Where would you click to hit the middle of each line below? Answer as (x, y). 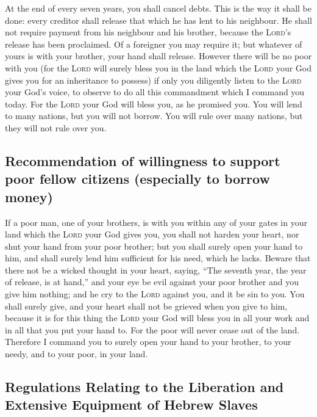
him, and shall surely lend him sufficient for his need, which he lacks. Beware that (158, 258)
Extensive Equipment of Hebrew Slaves (131, 404)
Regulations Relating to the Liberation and (144, 387)
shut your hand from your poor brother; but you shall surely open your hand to (154, 246)
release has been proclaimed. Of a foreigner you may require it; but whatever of (154, 44)
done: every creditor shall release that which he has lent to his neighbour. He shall (158, 20)
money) (29, 196)
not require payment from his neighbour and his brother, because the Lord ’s (148, 32)
